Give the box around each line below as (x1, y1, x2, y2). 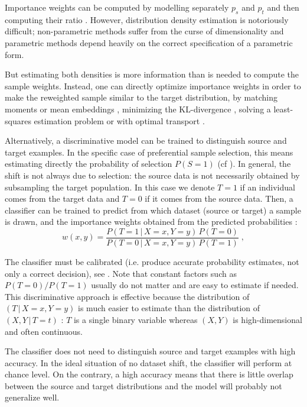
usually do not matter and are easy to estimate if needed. (91, 279, 299, 291)
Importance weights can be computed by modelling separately (5, 1, 229, 13)
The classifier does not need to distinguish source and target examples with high (5, 345, 296, 357)
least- (273, 102, 293, 115)
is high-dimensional (233, 313, 302, 325)
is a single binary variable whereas (73, 313, 198, 325)
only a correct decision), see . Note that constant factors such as (5, 267, 237, 279)
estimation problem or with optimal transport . (34, 114, 205, 127)
